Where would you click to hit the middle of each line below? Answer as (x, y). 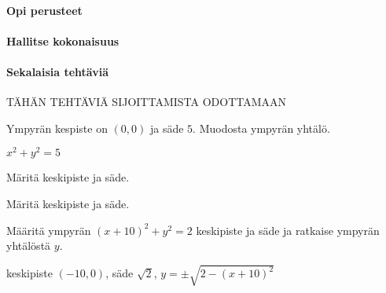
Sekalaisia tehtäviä (57, 71)
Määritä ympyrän (49, 230)
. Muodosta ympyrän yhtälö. (261, 128)
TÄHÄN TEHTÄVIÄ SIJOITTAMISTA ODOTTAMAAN (147, 102)
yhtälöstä (29, 245)
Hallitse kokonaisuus (63, 40)
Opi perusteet (44, 10)
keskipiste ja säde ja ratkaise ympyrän (288, 230)
